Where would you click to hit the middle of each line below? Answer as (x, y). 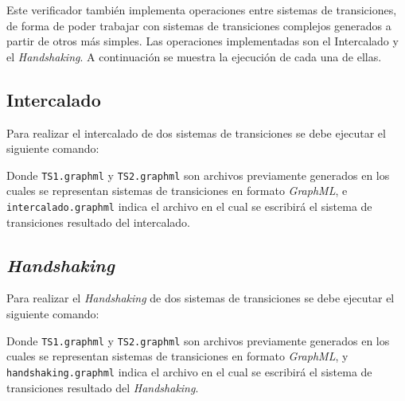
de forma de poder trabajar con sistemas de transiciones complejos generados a (199, 25)
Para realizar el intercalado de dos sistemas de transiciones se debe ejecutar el (196, 132)
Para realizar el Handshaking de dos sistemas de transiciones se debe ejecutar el (201, 298)
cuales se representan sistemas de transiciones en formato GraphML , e (177, 191)
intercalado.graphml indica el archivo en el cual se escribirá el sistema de (189, 206)
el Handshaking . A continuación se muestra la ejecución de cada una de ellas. (194, 56)
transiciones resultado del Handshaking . (103, 387)
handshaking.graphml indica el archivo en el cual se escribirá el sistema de (189, 371)
